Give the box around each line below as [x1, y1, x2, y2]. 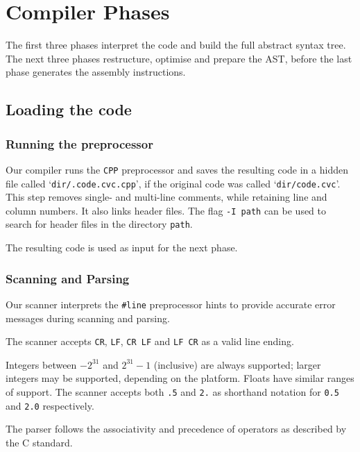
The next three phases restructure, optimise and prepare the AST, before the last [6, 51, 352, 65]
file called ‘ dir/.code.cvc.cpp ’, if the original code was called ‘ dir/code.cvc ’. [6, 176, 341, 190]
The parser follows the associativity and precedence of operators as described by [6, 421, 347, 436]
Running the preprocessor [6, 135, 153, 152]
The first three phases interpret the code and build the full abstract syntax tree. [6, 37, 346, 52]
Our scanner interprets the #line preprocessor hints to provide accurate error [6, 296, 336, 311]
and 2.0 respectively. [6, 398, 94, 412]
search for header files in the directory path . [6, 217, 193, 231]
